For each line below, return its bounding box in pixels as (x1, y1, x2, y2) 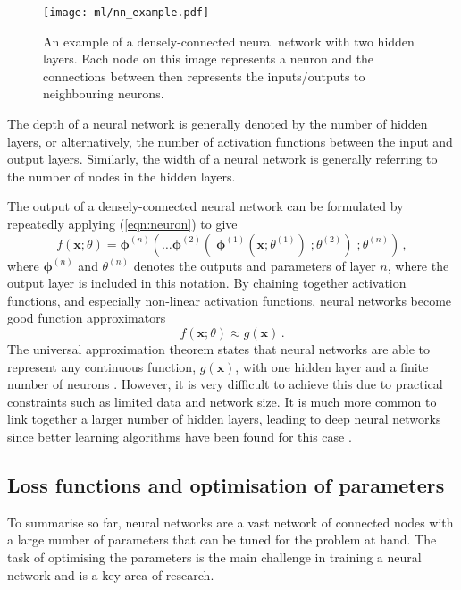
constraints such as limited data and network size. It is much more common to (7, 392, 437, 410)
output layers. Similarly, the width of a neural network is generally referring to (7, 149, 438, 168)
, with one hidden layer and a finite (235, 357, 429, 375)
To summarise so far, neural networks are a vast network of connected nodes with (7, 512, 454, 531)
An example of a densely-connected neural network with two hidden (43, 31, 415, 50)
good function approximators (7, 308, 166, 327)
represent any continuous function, (7, 357, 197, 375)
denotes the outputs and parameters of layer (133, 256, 376, 274)
